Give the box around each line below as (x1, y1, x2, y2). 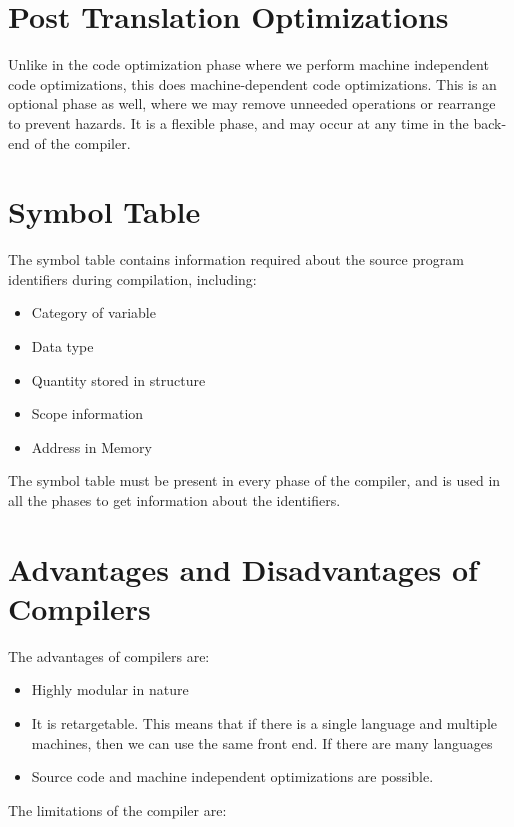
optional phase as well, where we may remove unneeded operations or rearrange (8, 93, 496, 114)
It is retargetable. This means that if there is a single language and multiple (31, 713, 498, 734)
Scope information (31, 403, 144, 424)
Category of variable (31, 302, 156, 323)
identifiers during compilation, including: (8, 268, 257, 289)
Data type (31, 336, 94, 356)
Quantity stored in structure (31, 369, 206, 390)
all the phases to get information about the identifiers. (8, 489, 341, 510)
